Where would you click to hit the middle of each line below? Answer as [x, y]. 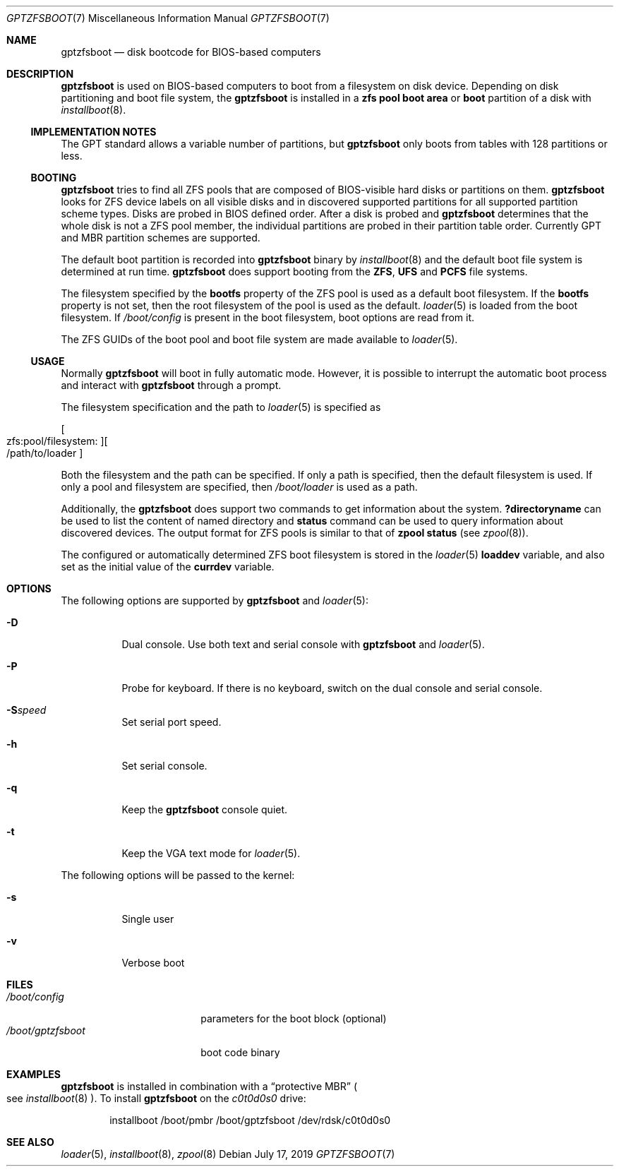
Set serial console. [164, 766]
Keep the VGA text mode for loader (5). [211, 853]
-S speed [26, 710]
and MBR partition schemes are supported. [161, 238]
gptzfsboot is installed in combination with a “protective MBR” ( [209, 1086]
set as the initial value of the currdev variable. [168, 567]
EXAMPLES [34, 1074]
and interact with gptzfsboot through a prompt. [171, 385]
